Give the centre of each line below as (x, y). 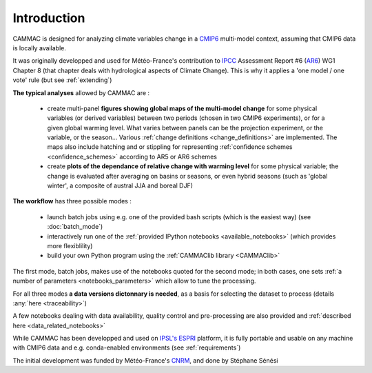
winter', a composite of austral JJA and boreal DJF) (120, 185)
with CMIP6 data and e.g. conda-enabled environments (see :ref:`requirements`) (127, 347)
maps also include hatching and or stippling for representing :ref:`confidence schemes (170, 147)
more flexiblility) (70, 245)
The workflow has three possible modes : (72, 201)
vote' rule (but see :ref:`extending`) (62, 80)
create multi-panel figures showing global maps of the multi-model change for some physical (182, 108)
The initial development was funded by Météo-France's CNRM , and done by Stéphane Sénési (145, 360)
